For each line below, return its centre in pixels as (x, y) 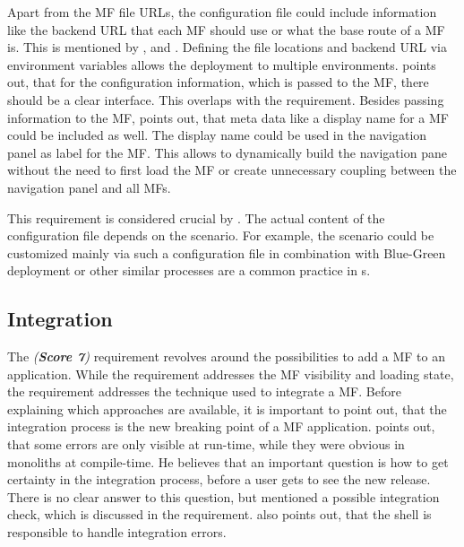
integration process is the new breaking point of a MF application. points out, (221, 426)
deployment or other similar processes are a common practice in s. (189, 270)
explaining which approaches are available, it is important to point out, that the (227, 408)
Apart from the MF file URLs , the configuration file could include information (222, 12)
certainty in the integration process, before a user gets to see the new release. (219, 479)
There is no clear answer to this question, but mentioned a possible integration (223, 496)
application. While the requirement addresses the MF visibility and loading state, (231, 373)
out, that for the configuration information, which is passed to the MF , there (218, 82)
